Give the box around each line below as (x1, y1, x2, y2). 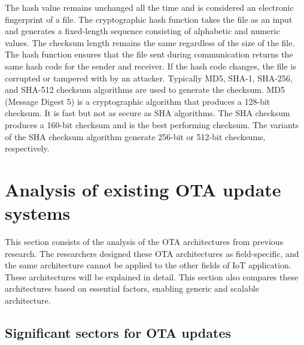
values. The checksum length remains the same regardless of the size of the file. (5, 36, 295, 49)
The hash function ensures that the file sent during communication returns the (5, 48, 293, 60)
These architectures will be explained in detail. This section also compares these (5, 270, 299, 283)
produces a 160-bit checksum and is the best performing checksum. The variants (5, 118, 299, 131)
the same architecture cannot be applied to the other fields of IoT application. (5, 259, 291, 271)
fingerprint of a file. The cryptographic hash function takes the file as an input (5, 13, 293, 25)
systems (5, 201, 71, 225)
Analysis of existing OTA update (5, 177, 281, 201)
